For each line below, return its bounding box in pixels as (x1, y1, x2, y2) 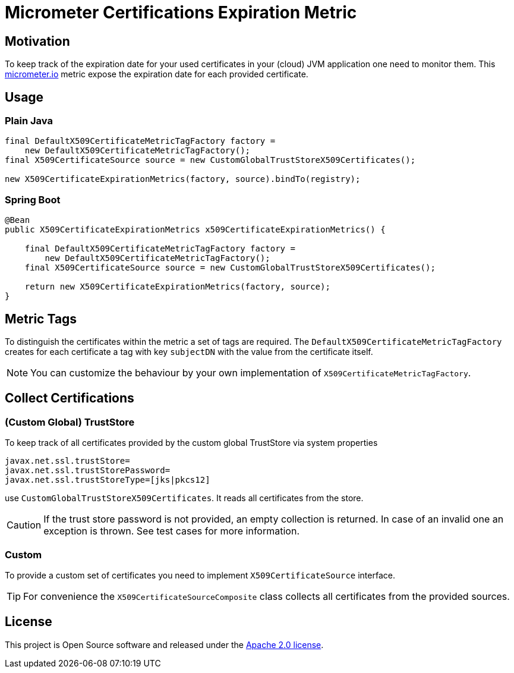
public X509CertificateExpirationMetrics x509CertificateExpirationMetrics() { (5, 225, 386, 235)
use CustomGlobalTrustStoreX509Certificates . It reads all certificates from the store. (5, 493, 364, 504)
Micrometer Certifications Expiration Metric (5, 2, 357, 23)
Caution (7, 519, 42, 532)
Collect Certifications (5, 391, 134, 406)
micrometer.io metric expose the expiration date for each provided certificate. (5, 69, 308, 80)
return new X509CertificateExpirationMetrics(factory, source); (24, 282, 330, 292)
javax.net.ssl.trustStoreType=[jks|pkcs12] (5, 475, 210, 485)
